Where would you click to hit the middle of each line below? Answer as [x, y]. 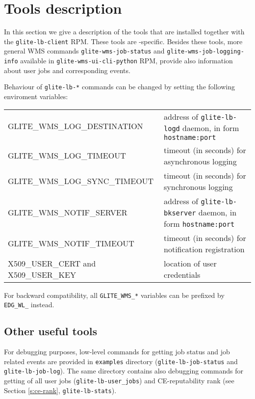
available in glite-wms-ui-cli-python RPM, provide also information [127, 61]
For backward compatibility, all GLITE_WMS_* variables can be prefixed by [114, 295]
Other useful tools [51, 331]
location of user [190, 263]
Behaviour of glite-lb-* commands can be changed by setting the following [119, 87]
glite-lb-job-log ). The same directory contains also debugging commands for [124, 371]
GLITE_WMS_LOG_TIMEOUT [67, 156]
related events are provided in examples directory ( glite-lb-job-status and [121, 361]
